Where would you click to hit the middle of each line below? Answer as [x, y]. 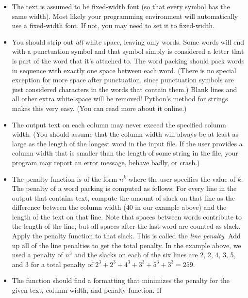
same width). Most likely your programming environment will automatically [125, 16]
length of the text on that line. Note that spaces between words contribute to [127, 216]
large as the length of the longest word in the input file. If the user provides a [127, 143]
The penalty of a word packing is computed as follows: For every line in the [124, 188]
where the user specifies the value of [182, 179]
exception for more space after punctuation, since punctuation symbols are [123, 80]
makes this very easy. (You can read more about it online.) [99, 108]
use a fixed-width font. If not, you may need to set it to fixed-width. [113, 25]
